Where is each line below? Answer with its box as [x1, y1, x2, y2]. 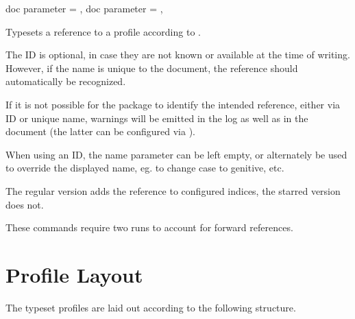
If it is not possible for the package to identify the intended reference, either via [5, 97, 341, 111]
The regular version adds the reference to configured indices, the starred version [5, 183, 341, 198]
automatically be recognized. [5, 74, 126, 88]
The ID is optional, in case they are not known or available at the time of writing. [5, 47, 350, 62]
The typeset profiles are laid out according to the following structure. [5, 300, 296, 314]
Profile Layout [5, 260, 143, 288]
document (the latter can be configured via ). [5, 124, 195, 139]
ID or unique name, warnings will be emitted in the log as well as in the [5, 110, 308, 125]
